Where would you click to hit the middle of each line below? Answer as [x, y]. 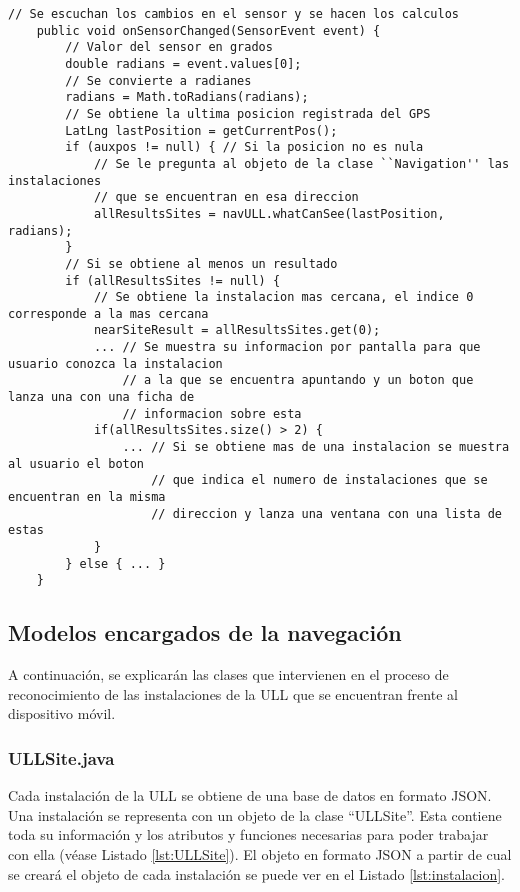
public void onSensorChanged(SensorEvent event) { [208, 30]
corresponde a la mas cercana [108, 313]
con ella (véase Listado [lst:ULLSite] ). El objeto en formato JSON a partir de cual [260, 853]
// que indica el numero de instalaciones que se [319, 480]
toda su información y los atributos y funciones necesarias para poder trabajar [248, 834]
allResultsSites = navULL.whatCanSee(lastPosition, [269, 213]
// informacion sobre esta [212, 413]
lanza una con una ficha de [101, 397]
